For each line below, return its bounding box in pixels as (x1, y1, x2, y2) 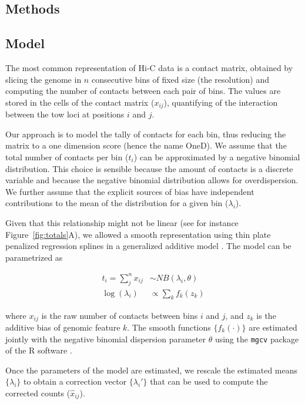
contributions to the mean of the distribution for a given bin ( (5, 197, 229, 209)
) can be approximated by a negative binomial (133, 151, 300, 163)
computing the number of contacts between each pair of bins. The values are (5, 85, 281, 97)
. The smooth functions (127, 321, 211, 333)
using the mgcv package (214, 332, 299, 345)
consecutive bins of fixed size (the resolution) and (91, 73, 270, 85)
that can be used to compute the (150, 375, 268, 388)
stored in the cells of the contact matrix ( (5, 96, 155, 108)
